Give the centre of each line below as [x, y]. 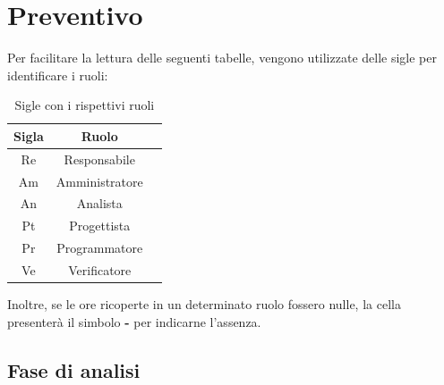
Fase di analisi [74, 369]
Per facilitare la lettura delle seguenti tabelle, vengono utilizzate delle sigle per [222, 58]
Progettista [100, 226]
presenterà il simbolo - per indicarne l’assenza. [134, 321]
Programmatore [100, 248]
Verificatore [100, 269]
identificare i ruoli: [58, 75]
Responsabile [99, 159]
